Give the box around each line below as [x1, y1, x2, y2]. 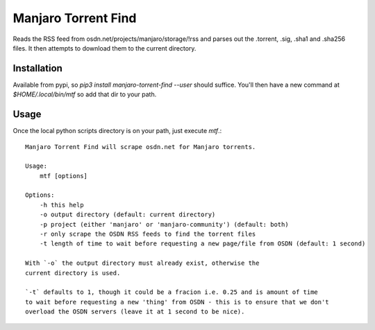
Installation [12, 62, 62, 74]
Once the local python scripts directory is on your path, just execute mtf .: [12, 127, 222, 135]
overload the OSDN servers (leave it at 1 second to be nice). [25, 308, 245, 315]
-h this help [39, 201, 84, 209]
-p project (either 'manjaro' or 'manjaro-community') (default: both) [39, 220, 289, 228]
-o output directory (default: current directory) [39, 211, 216, 218]
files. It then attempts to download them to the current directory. [12, 44, 197, 52]
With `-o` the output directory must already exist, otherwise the [25, 259, 260, 267]
